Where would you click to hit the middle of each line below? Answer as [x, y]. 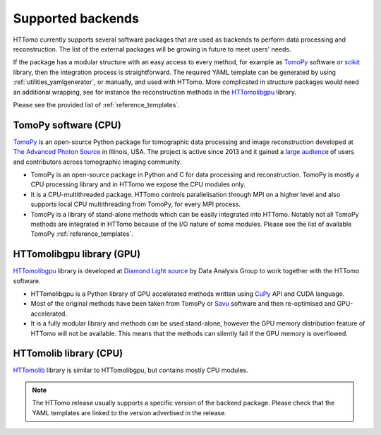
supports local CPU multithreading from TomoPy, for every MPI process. [136, 204]
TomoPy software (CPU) [67, 125]
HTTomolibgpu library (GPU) [77, 254]
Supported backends [76, 18]
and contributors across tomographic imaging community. [97, 162]
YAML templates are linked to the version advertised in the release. [129, 412]
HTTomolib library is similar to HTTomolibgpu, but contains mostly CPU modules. [131, 370]
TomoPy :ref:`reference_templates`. [82, 234]
